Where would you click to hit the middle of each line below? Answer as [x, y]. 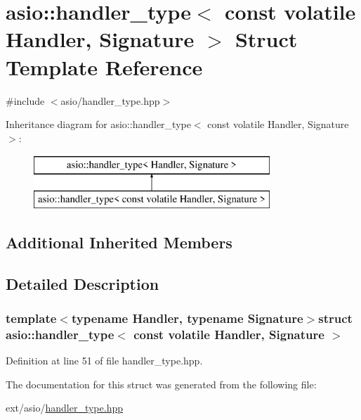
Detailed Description [83, 283]
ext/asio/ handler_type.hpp [64, 408]
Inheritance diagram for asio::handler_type [98, 124]
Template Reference [104, 66]
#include [25, 100]
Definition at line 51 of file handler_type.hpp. [104, 361]
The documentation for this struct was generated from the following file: [161, 384]
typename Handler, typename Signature [187, 318]
